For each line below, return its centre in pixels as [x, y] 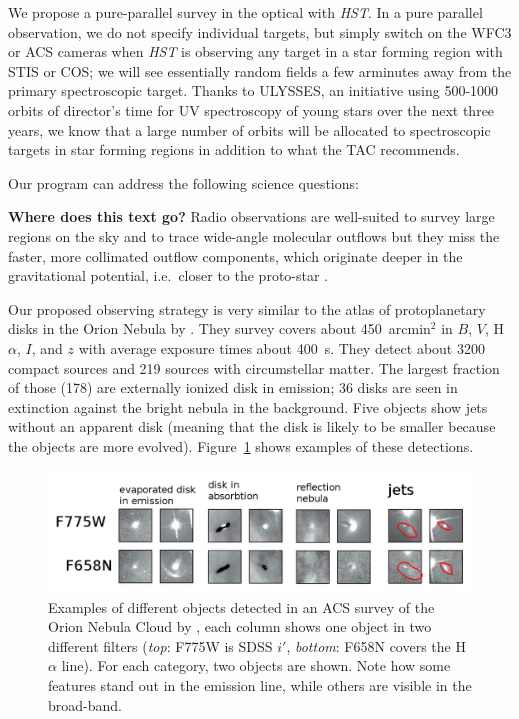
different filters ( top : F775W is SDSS [160, 645]
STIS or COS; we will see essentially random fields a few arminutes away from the [260, 70]
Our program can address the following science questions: [183, 182]
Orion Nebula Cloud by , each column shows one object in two [240, 626]
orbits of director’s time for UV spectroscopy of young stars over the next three [251, 109]
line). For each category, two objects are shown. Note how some [256, 665]
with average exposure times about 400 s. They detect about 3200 [281, 347]
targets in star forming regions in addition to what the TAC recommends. [234, 149]
